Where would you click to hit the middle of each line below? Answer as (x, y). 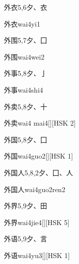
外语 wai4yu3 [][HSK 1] (37, 255)
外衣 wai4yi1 (22, 23)
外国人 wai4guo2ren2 (35, 189)
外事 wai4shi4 (24, 89)
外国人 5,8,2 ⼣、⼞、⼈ (39, 172)
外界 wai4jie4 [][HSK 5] (37, 222)
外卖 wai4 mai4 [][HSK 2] (40, 123)
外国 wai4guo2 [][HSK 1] (39, 156)
